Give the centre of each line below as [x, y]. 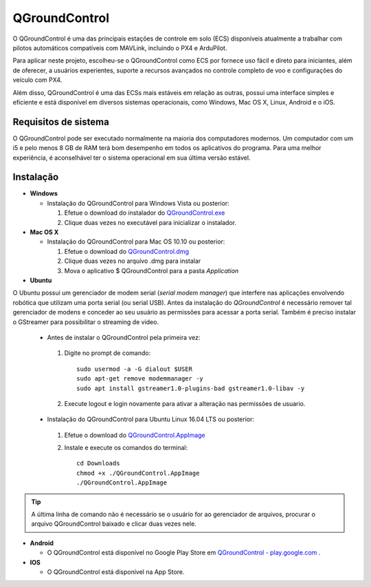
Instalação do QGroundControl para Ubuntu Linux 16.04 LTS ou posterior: [150, 419]
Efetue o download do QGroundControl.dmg [126, 251]
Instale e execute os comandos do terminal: [126, 448]
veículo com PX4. [37, 80]
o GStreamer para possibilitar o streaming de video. [86, 322]
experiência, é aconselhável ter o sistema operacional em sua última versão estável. [132, 158]
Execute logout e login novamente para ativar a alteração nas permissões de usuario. [185, 403]
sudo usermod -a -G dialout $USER [134, 369]
